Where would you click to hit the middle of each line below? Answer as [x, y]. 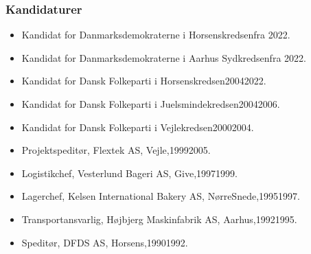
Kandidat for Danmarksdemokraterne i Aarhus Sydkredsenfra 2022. [164, 57]
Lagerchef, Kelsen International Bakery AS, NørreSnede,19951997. [161, 196]
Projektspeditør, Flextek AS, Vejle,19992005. [116, 150]
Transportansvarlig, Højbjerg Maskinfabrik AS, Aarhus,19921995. [159, 219]
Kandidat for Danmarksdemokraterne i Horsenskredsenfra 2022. [156, 35]
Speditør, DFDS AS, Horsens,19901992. [105, 242]
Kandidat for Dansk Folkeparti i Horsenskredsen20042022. [144, 81]
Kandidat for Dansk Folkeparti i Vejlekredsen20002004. [138, 127]
